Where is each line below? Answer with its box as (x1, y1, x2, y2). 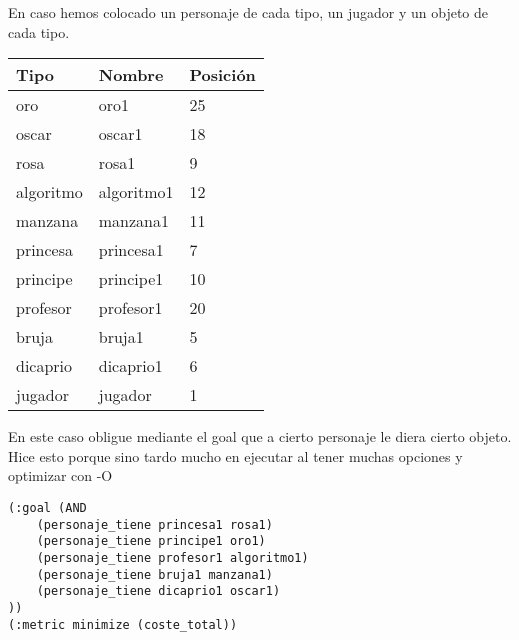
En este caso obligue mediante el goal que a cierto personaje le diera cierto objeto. (8, 426, 512, 447)
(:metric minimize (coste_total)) (8, 617, 238, 632)
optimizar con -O (8, 465, 113, 486)
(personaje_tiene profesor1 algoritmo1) (36, 550, 309, 565)
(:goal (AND (8, 500, 87, 515)
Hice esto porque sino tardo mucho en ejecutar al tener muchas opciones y (8, 445, 463, 466)
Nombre (98, 63, 164, 87)
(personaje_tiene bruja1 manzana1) (36, 567, 273, 582)
